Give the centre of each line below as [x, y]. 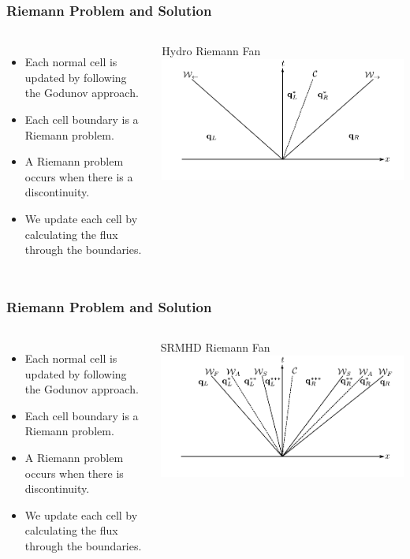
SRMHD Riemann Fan [215, 347]
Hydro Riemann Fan [211, 51]
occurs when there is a [79, 176]
